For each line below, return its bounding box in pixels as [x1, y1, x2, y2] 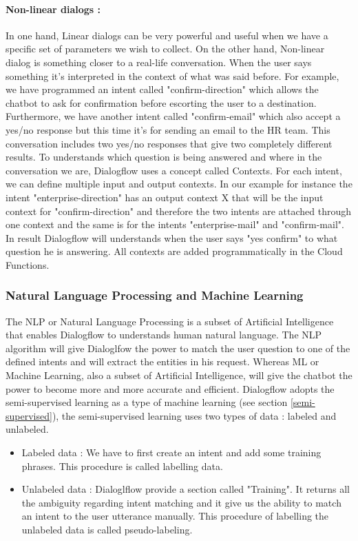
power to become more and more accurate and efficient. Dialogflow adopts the [6, 381, 335, 396]
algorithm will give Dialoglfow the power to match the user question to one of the [6, 340, 350, 355]
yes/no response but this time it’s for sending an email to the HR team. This [6, 122, 330, 136]
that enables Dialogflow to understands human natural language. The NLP [6, 327, 322, 342]
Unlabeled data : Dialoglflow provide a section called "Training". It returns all [21, 482, 350, 496]
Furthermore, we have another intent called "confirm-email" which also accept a [6, 109, 341, 123]
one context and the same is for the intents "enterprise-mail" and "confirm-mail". [6, 217, 344, 232]
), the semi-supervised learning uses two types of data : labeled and [52, 408, 337, 422]
